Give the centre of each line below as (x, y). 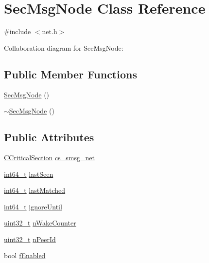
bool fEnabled (25, 255)
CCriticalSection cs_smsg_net (49, 157)
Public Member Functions (70, 74)
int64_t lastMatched (35, 190)
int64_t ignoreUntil (33, 206)
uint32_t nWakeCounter (40, 223)
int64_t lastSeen (29, 174)
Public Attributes (49, 137)
